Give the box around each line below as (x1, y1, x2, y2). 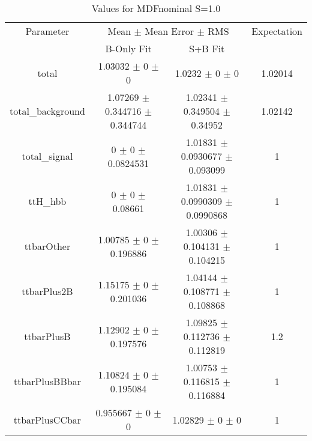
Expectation (251, 24, 302, 38)
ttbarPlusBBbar (13, 374, 81, 388)
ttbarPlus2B (22, 284, 73, 298)
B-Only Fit (105, 41, 152, 55)
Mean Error (145, 24, 194, 38)
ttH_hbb (28, 194, 67, 208)
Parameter (25, 24, 70, 38)
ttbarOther (24, 239, 71, 253)
